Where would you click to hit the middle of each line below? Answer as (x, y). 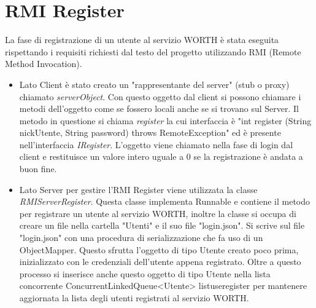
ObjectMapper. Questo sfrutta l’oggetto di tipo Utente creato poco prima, (159, 249)
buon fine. (38, 169)
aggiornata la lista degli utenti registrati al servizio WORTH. (134, 298)
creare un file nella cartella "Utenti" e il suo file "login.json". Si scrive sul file (162, 225)
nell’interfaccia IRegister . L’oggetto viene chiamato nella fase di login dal (156, 144)
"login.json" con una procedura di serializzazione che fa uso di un (141, 238)
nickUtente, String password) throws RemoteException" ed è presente (150, 132)
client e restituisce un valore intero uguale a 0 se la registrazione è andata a (161, 156)
